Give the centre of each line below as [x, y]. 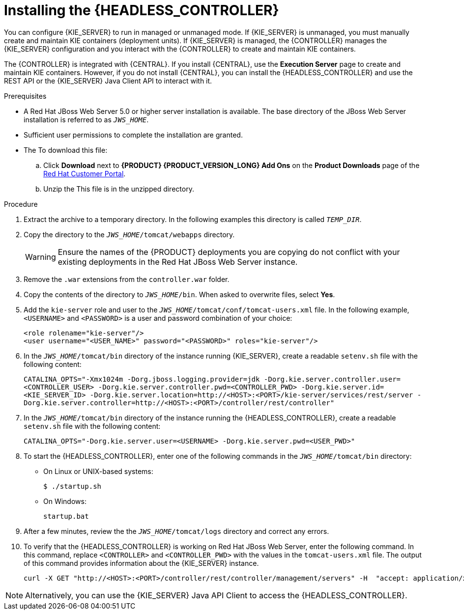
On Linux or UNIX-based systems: [98, 471]
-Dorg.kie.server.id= [343, 387]
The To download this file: [66, 150]
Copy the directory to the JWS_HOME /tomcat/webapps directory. [129, 234]
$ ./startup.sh [72, 486]
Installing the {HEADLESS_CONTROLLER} [142, 10]
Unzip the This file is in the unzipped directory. [119, 189]
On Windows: [65, 501]
